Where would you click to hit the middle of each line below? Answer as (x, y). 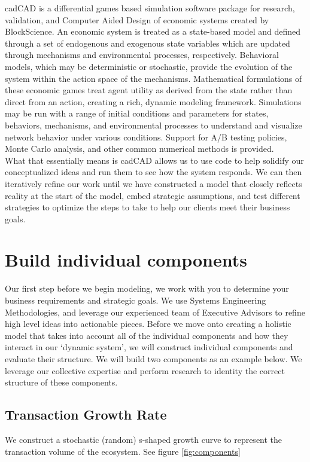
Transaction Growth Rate (86, 414)
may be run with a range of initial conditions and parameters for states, (137, 113)
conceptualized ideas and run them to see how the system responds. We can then (154, 172)
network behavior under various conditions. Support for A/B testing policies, (146, 137)
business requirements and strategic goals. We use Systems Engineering (136, 300)
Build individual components (126, 260)
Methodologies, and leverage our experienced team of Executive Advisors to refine (155, 312)
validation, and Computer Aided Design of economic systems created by (137, 19)
